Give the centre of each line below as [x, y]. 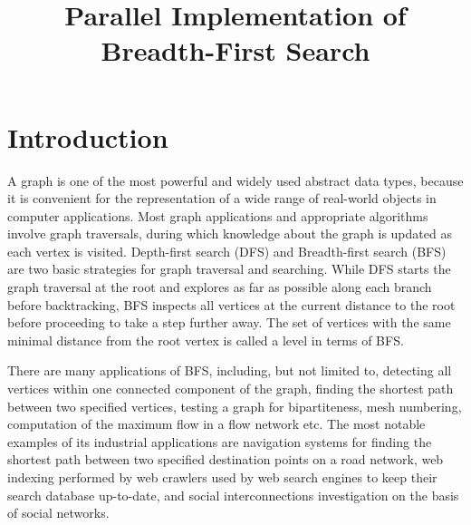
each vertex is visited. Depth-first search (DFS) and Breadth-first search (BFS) [227, 251]
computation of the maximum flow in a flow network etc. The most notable [216, 424]
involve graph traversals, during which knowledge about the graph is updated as [230, 233]
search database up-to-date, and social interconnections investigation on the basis [233, 495]
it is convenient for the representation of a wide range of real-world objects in [222, 198]
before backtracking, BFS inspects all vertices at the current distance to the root [231, 304]
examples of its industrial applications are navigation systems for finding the [220, 441]
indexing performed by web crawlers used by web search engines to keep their [222, 477]
